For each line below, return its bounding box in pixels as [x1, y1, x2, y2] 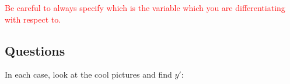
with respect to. [5, 13, 61, 25]
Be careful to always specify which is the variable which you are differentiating [5, 2, 285, 13]
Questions [5, 41, 65, 59]
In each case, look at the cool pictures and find [5, 68, 172, 81]
